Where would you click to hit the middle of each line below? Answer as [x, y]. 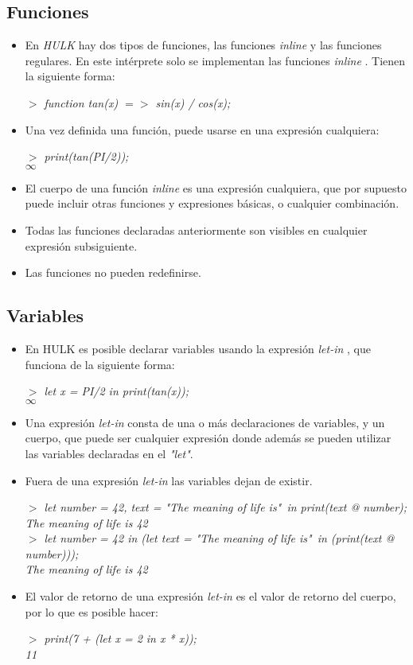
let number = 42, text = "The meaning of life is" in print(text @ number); [226, 507]
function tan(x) [81, 102]
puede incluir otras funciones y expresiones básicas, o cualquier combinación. [212, 203]
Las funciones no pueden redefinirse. [113, 272]
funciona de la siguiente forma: [100, 364]
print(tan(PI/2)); [86, 156]
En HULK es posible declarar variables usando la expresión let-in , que [198, 348]
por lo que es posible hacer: [92, 611]
